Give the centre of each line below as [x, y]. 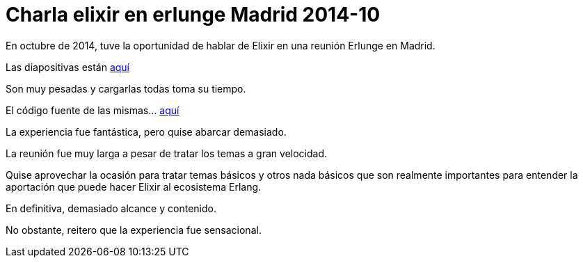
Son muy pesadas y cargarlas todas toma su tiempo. [126, 88]
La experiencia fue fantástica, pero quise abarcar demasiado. [146, 131]
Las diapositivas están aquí [68, 67]
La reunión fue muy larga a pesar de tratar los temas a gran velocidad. [166, 153]
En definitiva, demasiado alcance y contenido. [111, 208]
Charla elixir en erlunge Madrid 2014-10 [193, 15]
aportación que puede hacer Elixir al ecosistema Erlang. [134, 186]
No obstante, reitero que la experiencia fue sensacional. [134, 230]
